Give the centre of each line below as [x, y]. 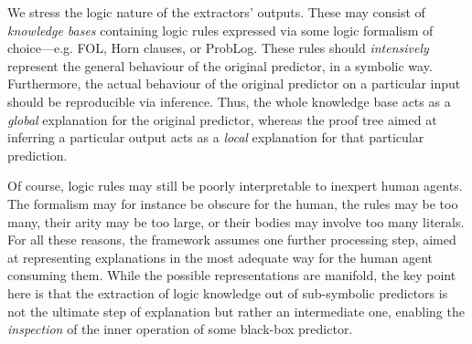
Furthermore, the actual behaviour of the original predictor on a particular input [234, 83]
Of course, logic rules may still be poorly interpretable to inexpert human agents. [235, 186]
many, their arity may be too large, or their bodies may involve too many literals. [236, 221]
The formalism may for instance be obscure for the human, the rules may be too [233, 203]
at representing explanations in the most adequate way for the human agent [220, 257]
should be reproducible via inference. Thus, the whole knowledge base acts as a [229, 101]
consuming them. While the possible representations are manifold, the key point [232, 275]
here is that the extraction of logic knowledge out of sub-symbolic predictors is [228, 292]
